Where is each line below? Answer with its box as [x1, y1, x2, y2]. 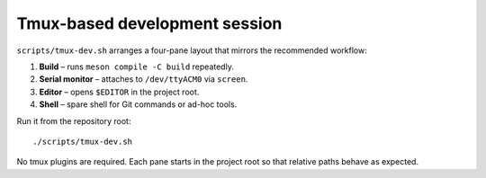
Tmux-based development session [16, 13, 283, 33]
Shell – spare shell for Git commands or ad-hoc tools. [39, 99, 238, 110]
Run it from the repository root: [16, 115, 131, 126]
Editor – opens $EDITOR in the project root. [39, 86, 200, 97]
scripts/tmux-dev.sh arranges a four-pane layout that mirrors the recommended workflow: [16, 45, 368, 56]
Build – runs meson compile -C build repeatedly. [39, 61, 234, 72]
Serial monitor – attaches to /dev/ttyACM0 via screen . [39, 74, 248, 85]
